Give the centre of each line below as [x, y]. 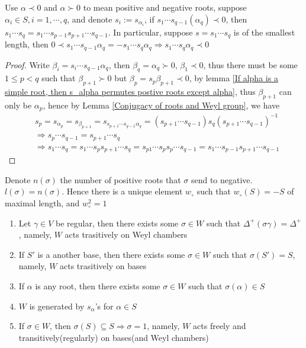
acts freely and [220, 326]
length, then [27, 44]
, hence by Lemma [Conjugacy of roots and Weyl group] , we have [161, 105]
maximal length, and [42, 203]
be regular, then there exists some [117, 223]
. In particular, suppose [150, 32]
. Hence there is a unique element [122, 191]
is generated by [57, 306]
